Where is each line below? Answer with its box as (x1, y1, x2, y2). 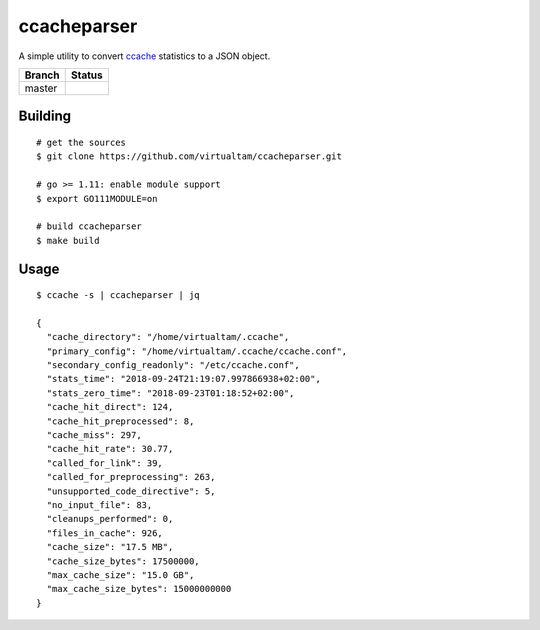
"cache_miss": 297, (46, 430, 142, 440)
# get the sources (36, 136, 127, 148)
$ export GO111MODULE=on (36, 193, 158, 204)
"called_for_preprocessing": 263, (46, 471, 216, 483)
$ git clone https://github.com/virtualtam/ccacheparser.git (36, 151, 342, 162)
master (24, 81, 58, 95)
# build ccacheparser (36, 221, 142, 232)
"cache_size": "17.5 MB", (46, 541, 174, 553)
